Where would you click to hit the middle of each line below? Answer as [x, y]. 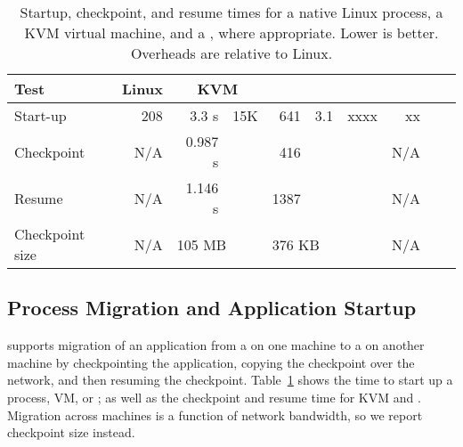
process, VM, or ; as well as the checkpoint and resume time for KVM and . [214, 397]
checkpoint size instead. [71, 432]
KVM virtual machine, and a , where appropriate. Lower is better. [231, 33]
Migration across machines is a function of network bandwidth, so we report [215, 414]
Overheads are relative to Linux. [231, 53]
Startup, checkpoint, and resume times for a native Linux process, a [231, 12]
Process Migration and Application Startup [212, 308]
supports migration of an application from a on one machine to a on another [216, 345]
